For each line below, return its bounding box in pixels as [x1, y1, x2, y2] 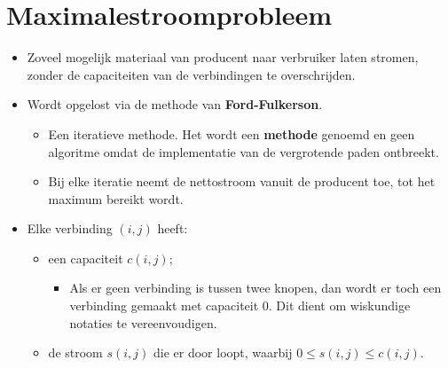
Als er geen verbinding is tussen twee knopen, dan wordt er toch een [69, 278, 442, 297]
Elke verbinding [27, 219, 113, 238]
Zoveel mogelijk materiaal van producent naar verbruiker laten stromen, [27, 48, 419, 67]
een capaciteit [48, 248, 123, 267]
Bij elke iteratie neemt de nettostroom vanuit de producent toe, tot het [48, 172, 436, 191]
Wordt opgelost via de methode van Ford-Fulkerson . [27, 95, 323, 114]
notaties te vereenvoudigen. [69, 313, 217, 332]
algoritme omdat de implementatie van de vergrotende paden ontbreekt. [48, 142, 439, 161]
